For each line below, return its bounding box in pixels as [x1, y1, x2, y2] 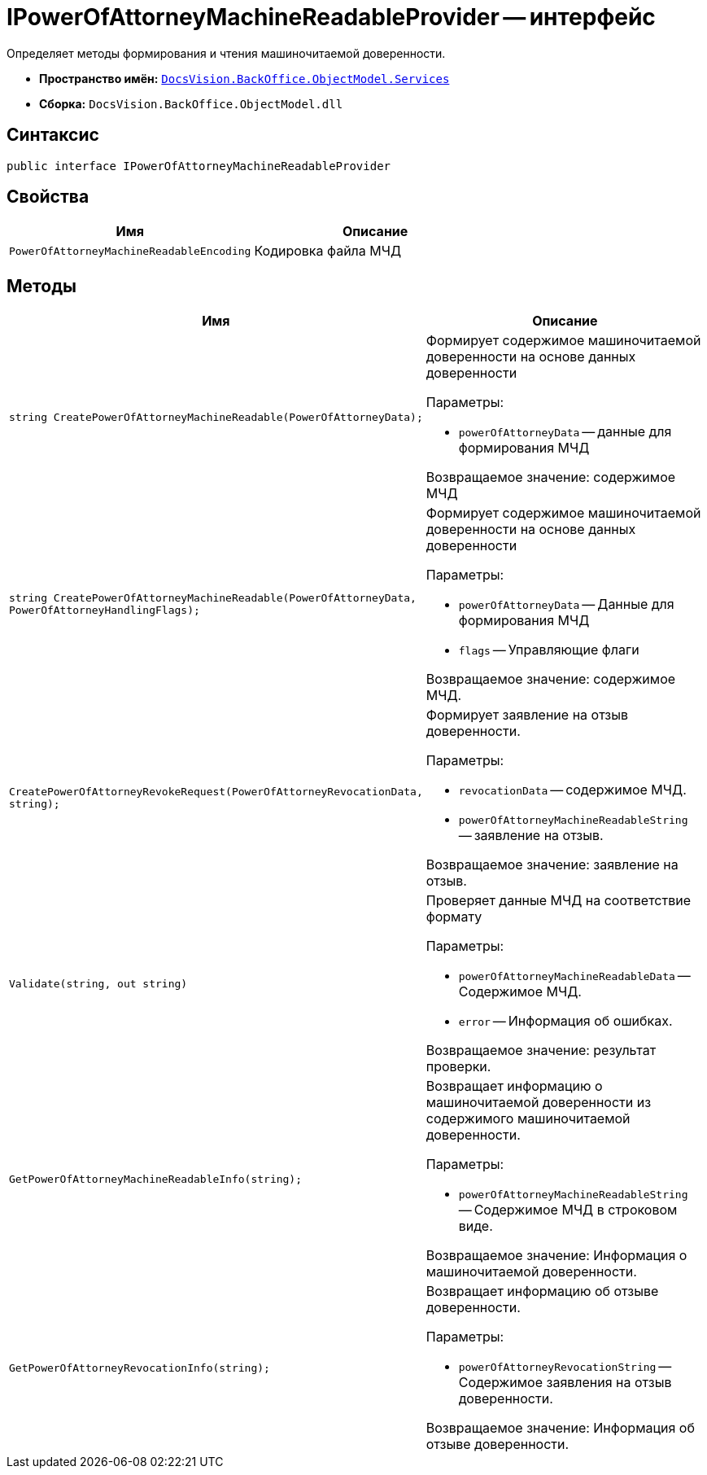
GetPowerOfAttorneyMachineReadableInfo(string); [9, 1172, 303, 1185]
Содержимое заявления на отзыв [458, 1374, 672, 1391]
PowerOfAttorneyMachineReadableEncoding [9, 244, 251, 257]
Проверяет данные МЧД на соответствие [426, 892, 691, 909]
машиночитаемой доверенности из [426, 1094, 652, 1111]
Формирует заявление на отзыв [426, 707, 629, 724]
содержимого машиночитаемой [426, 1110, 631, 1127]
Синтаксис [7, 125, 99, 146]
